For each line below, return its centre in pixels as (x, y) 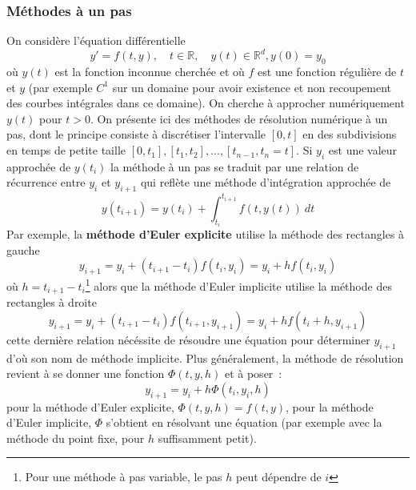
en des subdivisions (350, 134)
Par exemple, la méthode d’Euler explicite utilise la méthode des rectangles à (206, 234)
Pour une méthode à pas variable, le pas (124, 477)
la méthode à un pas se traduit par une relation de (235, 166)
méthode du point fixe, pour (76, 438)
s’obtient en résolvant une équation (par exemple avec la (244, 422)
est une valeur (363, 150)
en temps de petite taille (66, 150)
